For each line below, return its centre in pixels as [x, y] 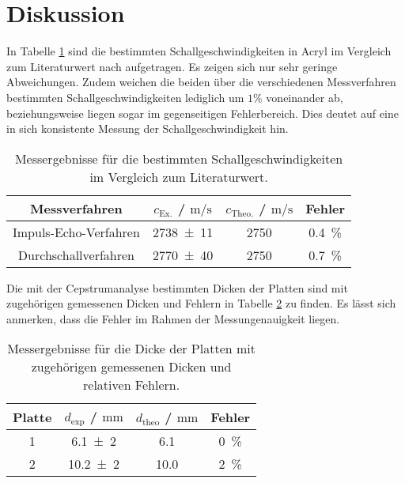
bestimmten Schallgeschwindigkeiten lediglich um [125, 97]
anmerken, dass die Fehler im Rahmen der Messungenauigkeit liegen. [173, 318]
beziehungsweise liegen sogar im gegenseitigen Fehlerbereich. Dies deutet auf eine [202, 113]
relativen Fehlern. [132, 385]
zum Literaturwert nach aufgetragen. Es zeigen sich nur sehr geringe [172, 66]
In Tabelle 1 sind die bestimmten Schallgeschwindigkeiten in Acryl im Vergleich [199, 51]
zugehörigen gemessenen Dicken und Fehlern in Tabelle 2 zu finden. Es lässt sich [201, 303]
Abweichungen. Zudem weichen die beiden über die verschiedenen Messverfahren [201, 82]
